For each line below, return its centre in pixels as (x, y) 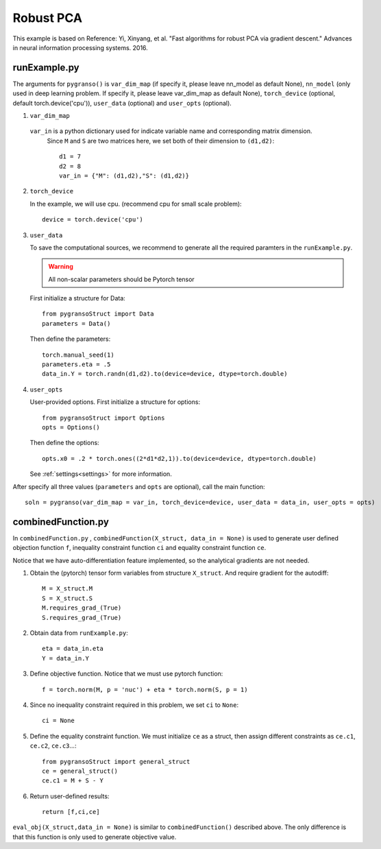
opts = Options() (71, 428)
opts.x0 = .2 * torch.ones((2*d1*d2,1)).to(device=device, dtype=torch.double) (179, 458)
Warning (61, 267)
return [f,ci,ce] (71, 812)
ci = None (58, 721)
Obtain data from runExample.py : (79, 633)
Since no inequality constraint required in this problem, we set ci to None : (134, 705)
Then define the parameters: (70, 339)
